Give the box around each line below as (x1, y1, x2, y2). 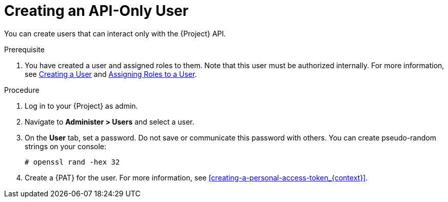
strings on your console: (25, 142, 107, 151)
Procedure (4, 85, 40, 94)
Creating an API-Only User (4, 2, 189, 19)
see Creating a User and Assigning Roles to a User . (25, 69, 197, 78)
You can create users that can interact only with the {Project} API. (4, 29, 226, 38)
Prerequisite (4, 45, 45, 54)
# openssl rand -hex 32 (25, 157, 120, 166)
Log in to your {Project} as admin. (25, 101, 138, 110)
